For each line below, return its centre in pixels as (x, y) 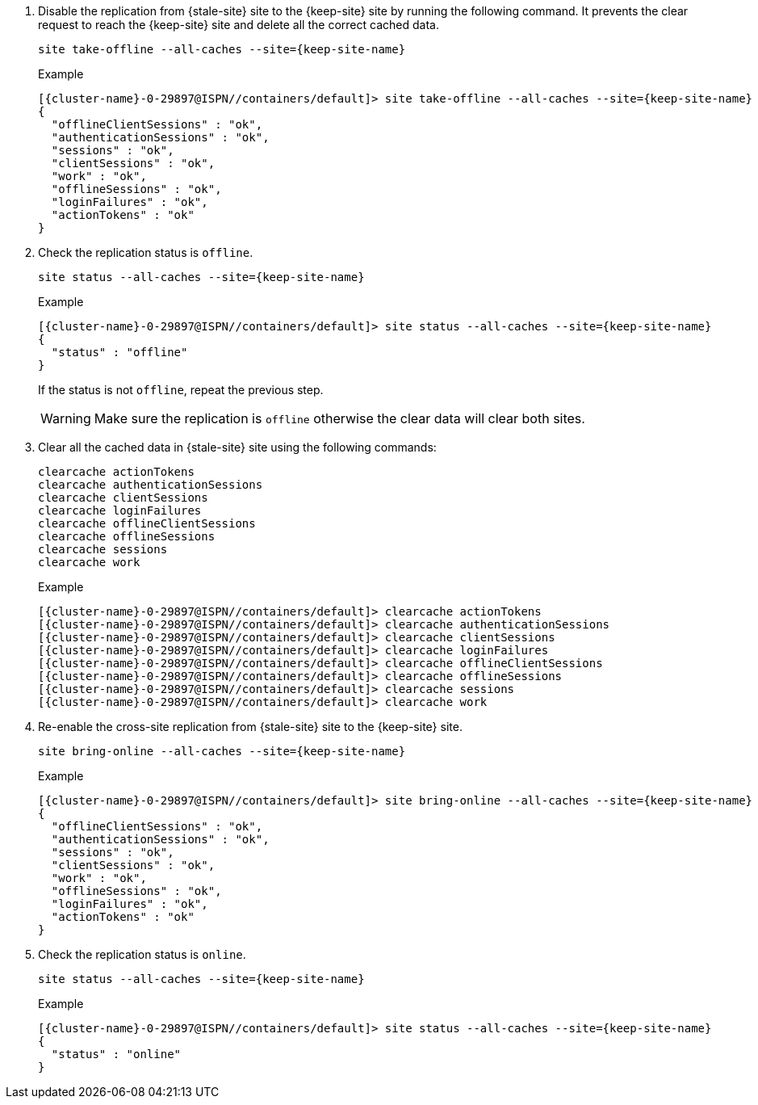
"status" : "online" (116, 1054)
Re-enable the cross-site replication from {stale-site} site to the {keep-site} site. (250, 727)
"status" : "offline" (119, 352)
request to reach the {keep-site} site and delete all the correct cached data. (239, 25)
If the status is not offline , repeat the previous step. (181, 390)
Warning (66, 418)
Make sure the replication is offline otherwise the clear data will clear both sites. (339, 418)
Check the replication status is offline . (146, 252)
